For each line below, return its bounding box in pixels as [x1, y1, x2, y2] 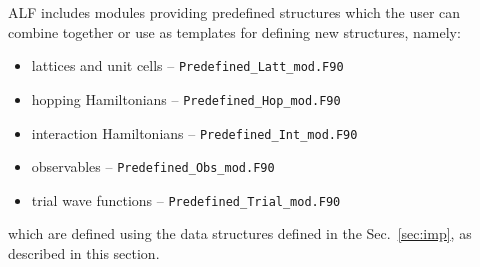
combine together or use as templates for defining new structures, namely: [8, 21, 461, 42]
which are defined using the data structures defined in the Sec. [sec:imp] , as [8, 223, 472, 244]
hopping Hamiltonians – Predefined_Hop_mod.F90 [31, 88, 341, 109]
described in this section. [8, 243, 160, 264]
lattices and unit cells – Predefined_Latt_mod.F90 [31, 55, 344, 76]
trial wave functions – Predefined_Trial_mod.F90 [31, 189, 341, 210]
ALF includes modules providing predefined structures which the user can [8, 2, 461, 22]
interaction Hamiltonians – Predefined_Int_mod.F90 [31, 122, 358, 143]
